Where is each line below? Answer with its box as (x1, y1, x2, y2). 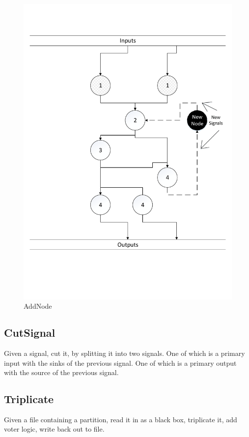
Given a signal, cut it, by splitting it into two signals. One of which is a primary (4, 348, 245, 358)
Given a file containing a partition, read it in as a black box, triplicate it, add (4, 414, 237, 424)
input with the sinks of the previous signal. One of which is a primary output (4, 357, 237, 368)
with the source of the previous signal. (4, 367, 119, 378)
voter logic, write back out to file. (4, 424, 105, 434)
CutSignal (4, 325, 55, 340)
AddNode (24, 301, 52, 311)
